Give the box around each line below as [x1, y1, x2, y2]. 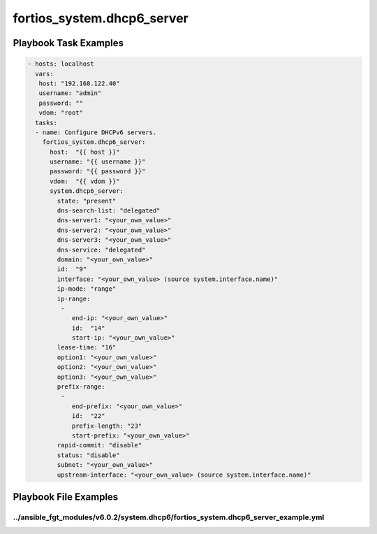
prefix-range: [57, 383, 105, 391]
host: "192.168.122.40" [38, 79, 120, 87]
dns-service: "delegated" [57, 245, 146, 254]
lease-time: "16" [57, 343, 117, 352]
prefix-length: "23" [71, 421, 142, 430]
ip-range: [57, 294, 91, 303]
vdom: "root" [38, 109, 84, 117]
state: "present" [57, 196, 117, 205]
